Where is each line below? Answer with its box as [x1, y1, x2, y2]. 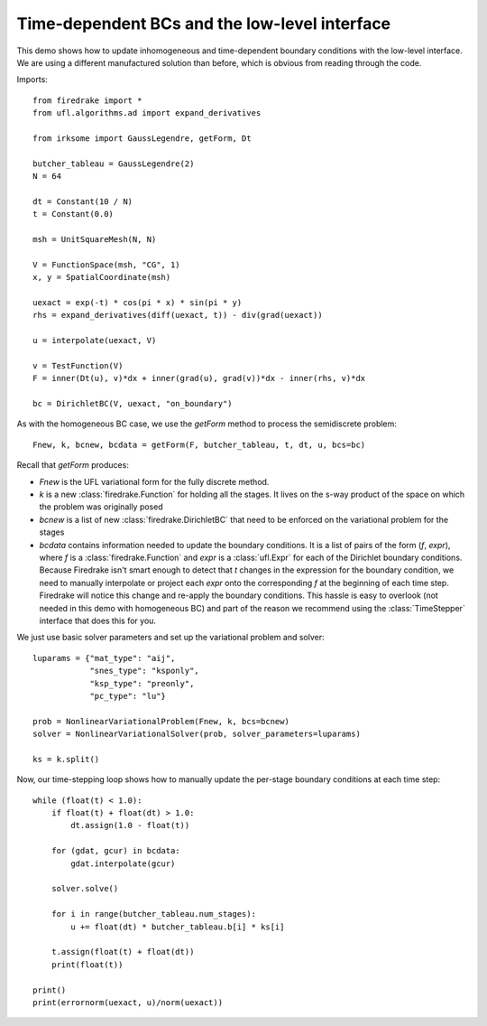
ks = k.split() [32, 754, 100, 764]
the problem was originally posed [39, 501, 163, 512]
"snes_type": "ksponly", [89, 666, 200, 676]
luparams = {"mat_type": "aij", [32, 653, 176, 663]
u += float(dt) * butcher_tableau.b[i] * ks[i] [70, 921, 285, 932]
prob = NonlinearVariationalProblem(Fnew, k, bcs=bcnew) [32, 716, 290, 726]
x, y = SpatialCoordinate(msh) [32, 272, 171, 283]
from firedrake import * [32, 95, 142, 106]
